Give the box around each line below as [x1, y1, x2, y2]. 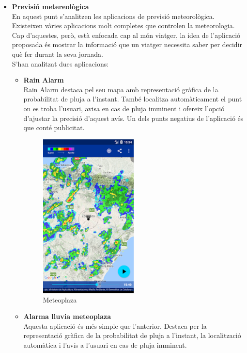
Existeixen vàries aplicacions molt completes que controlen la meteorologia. [12, 20, 235, 31]
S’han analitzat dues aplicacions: [12, 58, 109, 68]
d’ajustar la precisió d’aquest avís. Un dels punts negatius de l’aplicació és [23, 113, 244, 123]
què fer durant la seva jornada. [12, 49, 103, 59]
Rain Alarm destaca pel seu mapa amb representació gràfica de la [23, 84, 218, 94]
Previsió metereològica [12, 1, 89, 11]
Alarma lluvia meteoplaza [23, 311, 111, 321]
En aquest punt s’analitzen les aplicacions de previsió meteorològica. [12, 11, 215, 21]
